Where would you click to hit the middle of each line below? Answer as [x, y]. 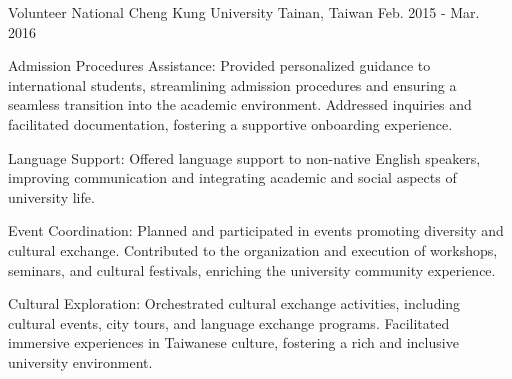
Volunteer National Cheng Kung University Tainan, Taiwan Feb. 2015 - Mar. [244, 12]
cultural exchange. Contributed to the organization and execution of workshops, [253, 249]
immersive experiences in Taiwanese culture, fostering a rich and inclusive [233, 342]
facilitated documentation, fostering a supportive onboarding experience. [230, 123]
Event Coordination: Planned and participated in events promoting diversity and [256, 230]
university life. [51, 196]
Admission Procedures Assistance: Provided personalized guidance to [219, 65]
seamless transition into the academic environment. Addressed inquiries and [240, 104]
